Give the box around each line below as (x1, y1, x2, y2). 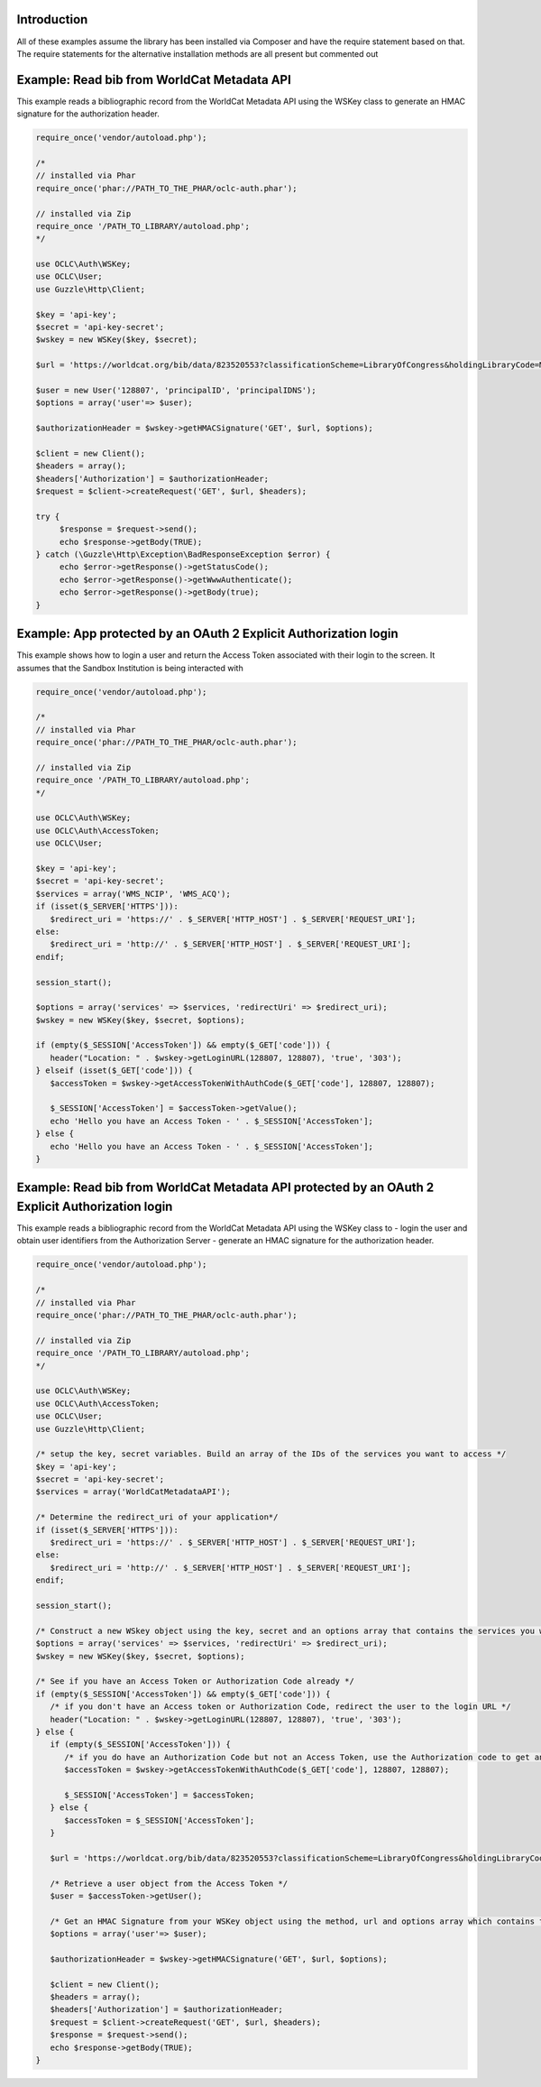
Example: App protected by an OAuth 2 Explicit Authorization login (16, 626, 399, 642)
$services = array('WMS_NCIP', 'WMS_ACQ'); (35, 889, 232, 899)
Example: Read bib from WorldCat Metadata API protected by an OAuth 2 (16, 1180, 435, 1196)
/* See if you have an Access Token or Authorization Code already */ (35, 1676, 355, 1686)
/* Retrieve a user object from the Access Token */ (50, 1878, 289, 1888)
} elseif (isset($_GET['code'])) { (35, 1066, 193, 1076)
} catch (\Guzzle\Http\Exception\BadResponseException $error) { (35, 549, 331, 559)
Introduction (16, 12, 88, 27)
